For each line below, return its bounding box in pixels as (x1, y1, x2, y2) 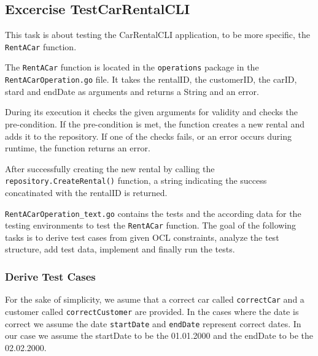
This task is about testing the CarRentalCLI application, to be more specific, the (5, 28, 311, 41)
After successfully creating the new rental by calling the (5, 162, 215, 175)
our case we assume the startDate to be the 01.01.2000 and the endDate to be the (5, 329, 313, 342)
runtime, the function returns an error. (5, 142, 150, 154)
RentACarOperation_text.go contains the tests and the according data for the (5, 206, 301, 219)
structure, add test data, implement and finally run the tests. (5, 243, 235, 256)
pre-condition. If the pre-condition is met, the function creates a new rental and (5, 117, 304, 130)
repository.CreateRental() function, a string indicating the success (5, 174, 267, 187)
